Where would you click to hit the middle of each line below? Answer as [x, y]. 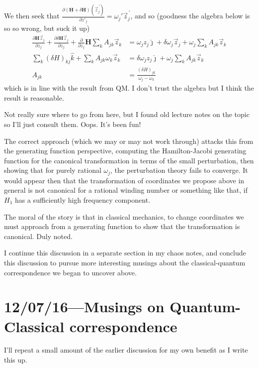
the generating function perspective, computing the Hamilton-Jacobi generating [125, 151]
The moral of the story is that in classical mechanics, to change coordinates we [124, 216]
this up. [16, 360]
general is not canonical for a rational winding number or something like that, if [126, 190]
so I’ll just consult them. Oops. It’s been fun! [73, 124]
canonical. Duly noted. [38, 236]
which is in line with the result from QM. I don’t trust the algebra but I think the [129, 88]
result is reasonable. [34, 97]
